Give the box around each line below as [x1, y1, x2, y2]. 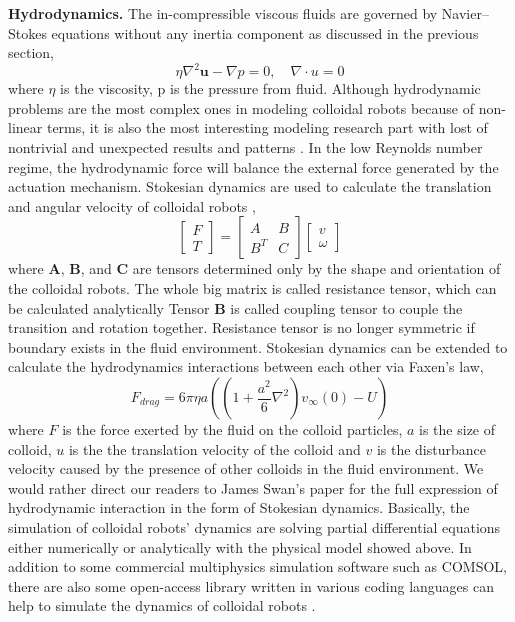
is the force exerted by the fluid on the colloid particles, [62, 419, 403, 439]
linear [8, 117, 43, 138]
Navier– [441, 3, 489, 23]
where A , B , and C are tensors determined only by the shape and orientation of [8, 258, 501, 279]
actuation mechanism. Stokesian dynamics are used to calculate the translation [8, 176, 492, 197]
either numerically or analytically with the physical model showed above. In [8, 536, 472, 557]
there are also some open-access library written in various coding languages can [8, 575, 494, 596]
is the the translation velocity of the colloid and [68, 438, 361, 459]
